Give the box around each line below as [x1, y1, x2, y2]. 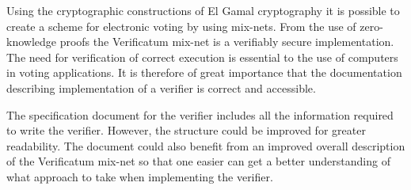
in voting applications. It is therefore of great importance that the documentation [6, 64, 402, 81]
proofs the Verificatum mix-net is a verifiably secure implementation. [59, 33, 394, 50]
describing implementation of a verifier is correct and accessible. [6, 79, 316, 96]
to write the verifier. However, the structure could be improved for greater [6, 122, 366, 139]
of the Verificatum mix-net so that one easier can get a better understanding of [6, 153, 390, 169]
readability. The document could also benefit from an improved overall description [6, 137, 405, 154]
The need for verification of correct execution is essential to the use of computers [6, 48, 398, 65]
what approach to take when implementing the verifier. [6, 168, 273, 184]
